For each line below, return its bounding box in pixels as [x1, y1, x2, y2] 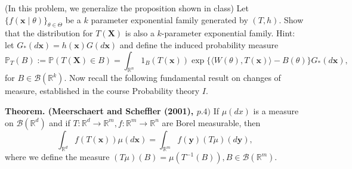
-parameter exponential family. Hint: [161, 27, 295, 39]
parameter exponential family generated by [91, 13, 248, 26]
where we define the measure [5, 151, 110, 163]
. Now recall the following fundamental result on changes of [64, 71, 281, 84]
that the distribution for [5, 27, 93, 39]
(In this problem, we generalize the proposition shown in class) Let [5, 2, 249, 14]
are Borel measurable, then [162, 116, 261, 129]
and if [49, 116, 70, 129]
